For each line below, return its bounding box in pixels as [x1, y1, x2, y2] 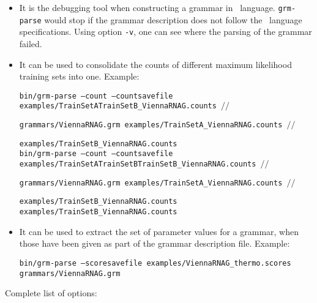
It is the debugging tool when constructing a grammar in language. [19, 1, 275, 13]
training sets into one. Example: [19, 70, 140, 83]
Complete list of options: [5, 286, 97, 299]
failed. [19, 37, 42, 50]
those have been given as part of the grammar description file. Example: [19, 237, 290, 250]
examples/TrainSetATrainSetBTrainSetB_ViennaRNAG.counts [19, 160, 256, 169]
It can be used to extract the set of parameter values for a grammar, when [19, 225, 299, 238]
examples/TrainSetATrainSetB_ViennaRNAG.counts [19, 102, 217, 111]
